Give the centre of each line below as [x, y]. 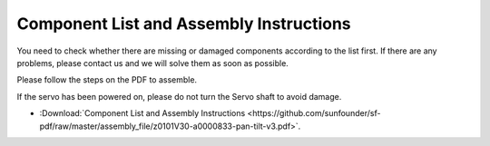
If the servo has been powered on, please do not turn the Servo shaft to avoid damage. [179, 96]
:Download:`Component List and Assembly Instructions [142, 113]
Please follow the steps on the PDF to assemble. [107, 80]
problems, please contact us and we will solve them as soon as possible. [153, 63]
